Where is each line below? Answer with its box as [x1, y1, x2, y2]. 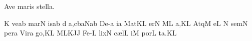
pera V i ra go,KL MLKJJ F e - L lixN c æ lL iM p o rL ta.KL [4, 27, 177, 38]
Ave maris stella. [4, 1, 55, 11]
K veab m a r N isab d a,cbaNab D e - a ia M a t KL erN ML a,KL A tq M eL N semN [4, 17, 248, 28]
